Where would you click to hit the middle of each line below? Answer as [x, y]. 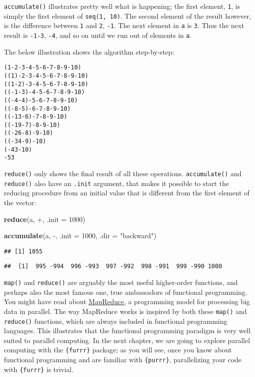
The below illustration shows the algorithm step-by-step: [89, 51]
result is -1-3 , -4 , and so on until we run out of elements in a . [98, 35]
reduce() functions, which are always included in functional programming [116, 321]
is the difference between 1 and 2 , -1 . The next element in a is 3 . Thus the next [124, 25]
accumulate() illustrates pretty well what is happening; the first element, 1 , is [122, 6]
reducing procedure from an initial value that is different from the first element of [127, 193]
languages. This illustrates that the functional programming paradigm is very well [127, 330]
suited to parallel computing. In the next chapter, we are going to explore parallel [127, 340]
